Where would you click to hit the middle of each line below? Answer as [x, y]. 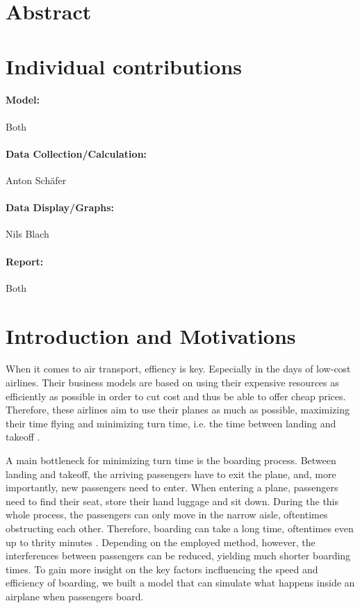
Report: [25, 261]
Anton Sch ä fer [36, 180]
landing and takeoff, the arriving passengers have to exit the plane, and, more [171, 474]
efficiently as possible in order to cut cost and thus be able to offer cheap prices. [176, 396]
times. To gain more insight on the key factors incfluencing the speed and [162, 569]
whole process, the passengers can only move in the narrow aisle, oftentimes [167, 515]
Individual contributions [124, 66]
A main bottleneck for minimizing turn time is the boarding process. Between [171, 460]
